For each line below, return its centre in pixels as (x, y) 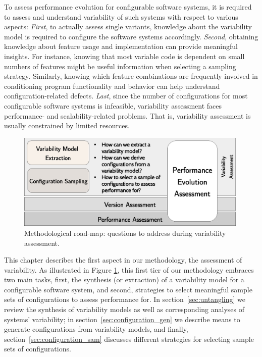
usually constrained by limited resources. (67, 125)
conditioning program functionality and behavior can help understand (112, 86)
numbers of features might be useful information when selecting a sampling (120, 66)
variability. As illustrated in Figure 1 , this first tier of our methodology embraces (129, 269)
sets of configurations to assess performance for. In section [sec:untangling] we (125, 299)
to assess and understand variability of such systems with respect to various (121, 16)
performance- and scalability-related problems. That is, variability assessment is (127, 115)
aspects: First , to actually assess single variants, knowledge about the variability (128, 27)
